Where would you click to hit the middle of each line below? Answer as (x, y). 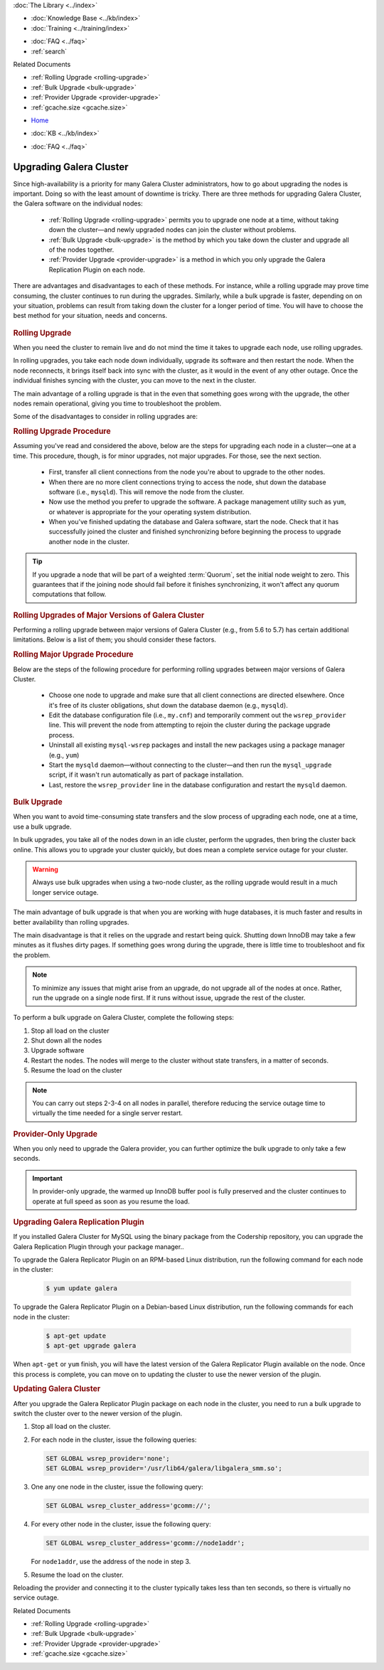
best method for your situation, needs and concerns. (90, 316)
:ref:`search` (49, 51)
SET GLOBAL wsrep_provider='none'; (108, 1458)
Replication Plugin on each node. (97, 270)
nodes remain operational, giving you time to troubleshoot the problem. (117, 403)
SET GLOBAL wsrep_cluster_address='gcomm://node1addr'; (145, 1543)
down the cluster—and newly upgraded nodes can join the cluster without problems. (172, 230)
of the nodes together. (81, 250)
